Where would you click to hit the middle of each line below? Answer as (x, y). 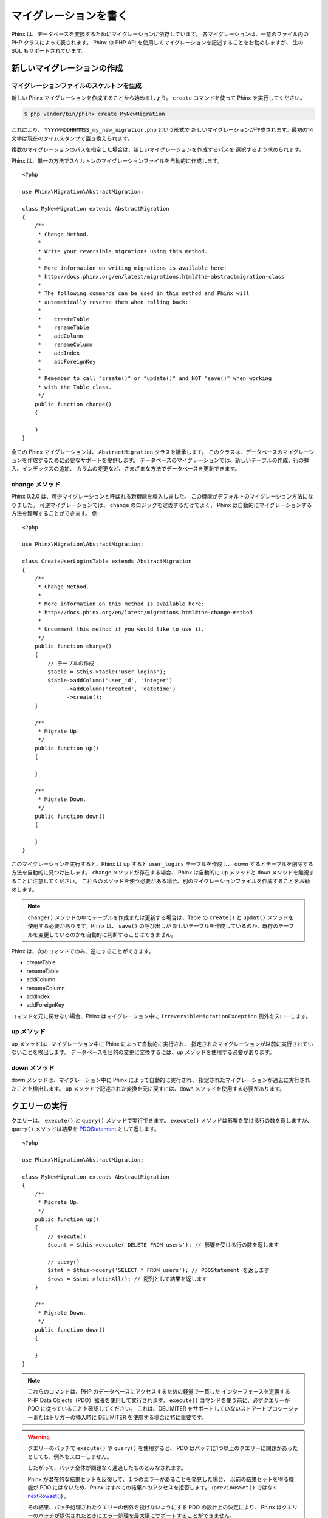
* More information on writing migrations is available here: (132, 268)
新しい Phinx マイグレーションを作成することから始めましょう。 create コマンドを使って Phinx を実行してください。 (159, 98)
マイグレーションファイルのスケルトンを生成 (77, 86)
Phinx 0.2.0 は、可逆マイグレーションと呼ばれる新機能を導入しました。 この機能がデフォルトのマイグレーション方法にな (162, 496)
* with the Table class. (75, 387)
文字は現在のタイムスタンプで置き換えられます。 (72, 138)
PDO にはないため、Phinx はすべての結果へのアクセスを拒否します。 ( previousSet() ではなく (159, 1487)
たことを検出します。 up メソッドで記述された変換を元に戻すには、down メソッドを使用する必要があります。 (148, 1088)
